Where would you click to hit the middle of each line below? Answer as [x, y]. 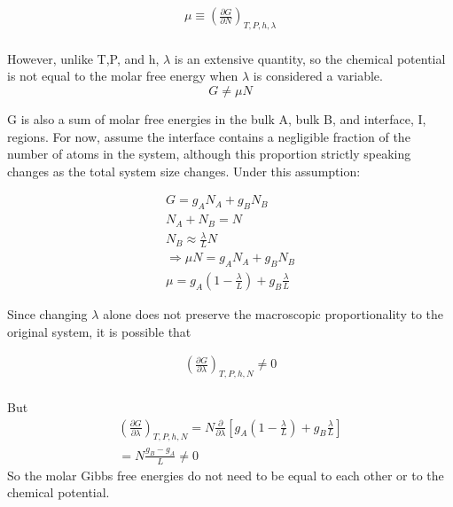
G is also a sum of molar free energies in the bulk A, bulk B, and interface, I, [217, 119]
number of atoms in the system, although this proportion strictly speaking [209, 154]
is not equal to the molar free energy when [123, 76]
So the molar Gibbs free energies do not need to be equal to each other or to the [226, 475]
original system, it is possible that [99, 331]
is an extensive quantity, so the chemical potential [310, 58]
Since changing [47, 313]
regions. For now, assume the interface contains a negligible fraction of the [209, 136]
